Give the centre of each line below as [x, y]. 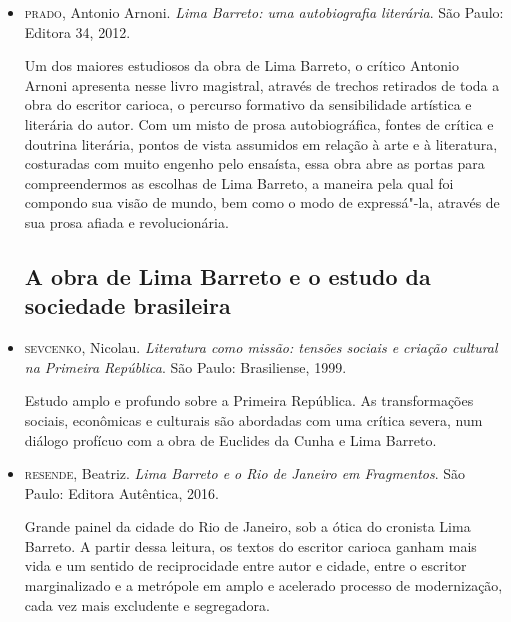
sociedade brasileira [127, 305]
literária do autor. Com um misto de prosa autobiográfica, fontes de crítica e [259, 123]
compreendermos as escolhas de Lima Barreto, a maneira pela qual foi [239, 182]
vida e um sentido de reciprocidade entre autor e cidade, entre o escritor [245, 565]
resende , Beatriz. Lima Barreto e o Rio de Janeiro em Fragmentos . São [245, 473]
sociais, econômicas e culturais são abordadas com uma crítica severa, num [253, 419]
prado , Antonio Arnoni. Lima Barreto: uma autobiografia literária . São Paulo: [264, 12]
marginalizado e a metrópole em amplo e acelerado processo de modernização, [263, 585]
